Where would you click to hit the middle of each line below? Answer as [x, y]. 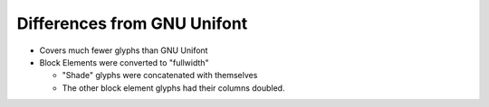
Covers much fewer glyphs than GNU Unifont [124, 50]
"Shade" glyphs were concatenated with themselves [160, 76]
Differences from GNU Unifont [132, 23]
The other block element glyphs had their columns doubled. [173, 88]
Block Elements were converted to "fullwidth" [124, 62]
